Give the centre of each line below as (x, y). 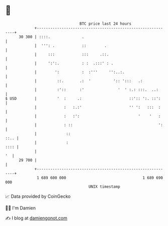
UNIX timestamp (104, 186)
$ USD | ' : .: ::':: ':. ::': (83, 98)
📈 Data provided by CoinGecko (38, 196)
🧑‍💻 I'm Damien (21, 208)
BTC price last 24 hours (106, 24)
